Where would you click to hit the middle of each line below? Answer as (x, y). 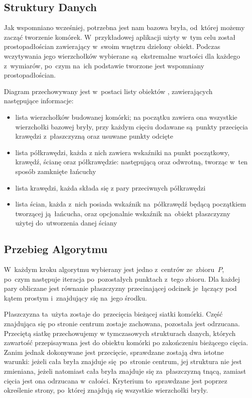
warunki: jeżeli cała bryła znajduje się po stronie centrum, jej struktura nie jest (123, 361)
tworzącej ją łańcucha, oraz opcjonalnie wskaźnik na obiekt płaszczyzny (123, 213)
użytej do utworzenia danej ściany (66, 223)
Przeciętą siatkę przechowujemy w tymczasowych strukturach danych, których (120, 333)
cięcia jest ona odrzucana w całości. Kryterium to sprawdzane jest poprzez (116, 380)
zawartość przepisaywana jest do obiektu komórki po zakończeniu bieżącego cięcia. (126, 342)
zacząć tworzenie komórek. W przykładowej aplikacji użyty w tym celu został (120, 37)
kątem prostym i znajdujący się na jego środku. (76, 297)
